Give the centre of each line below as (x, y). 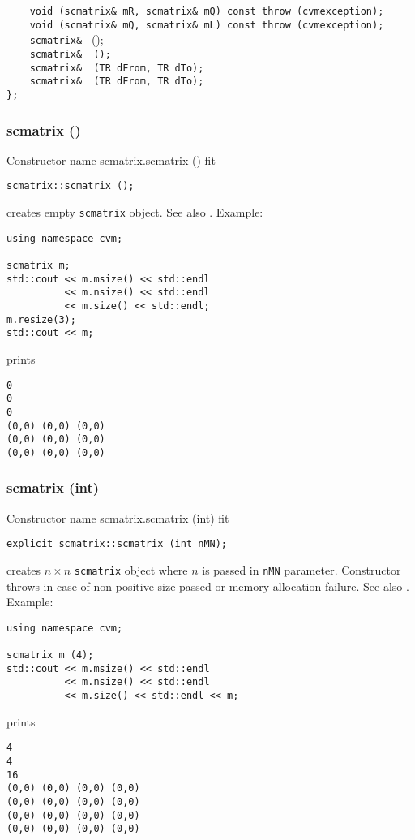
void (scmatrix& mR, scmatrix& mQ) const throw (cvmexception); (207, 11)
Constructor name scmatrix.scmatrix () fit (111, 159)
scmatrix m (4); (50, 655)
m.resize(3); (41, 319)
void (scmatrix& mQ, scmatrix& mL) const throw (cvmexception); (207, 25)
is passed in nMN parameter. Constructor (302, 569)
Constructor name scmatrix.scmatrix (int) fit (118, 517)
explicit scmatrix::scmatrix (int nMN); (117, 544)
